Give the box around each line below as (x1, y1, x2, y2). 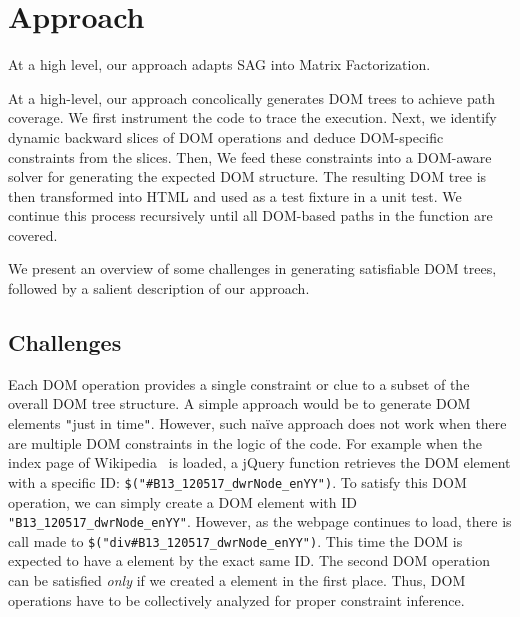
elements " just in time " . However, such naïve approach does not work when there (8, 413, 507, 434)
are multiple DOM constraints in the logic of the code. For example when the (8, 432, 482, 453)
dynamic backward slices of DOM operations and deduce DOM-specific (8, 126, 444, 147)
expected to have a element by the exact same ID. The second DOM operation (8, 550, 490, 571)
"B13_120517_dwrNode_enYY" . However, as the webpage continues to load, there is (8, 511, 512, 532)
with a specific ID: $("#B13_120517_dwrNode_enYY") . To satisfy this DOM (8, 471, 467, 492)
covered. (8, 224, 58, 245)
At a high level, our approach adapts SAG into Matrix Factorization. (8, 54, 431, 75)
